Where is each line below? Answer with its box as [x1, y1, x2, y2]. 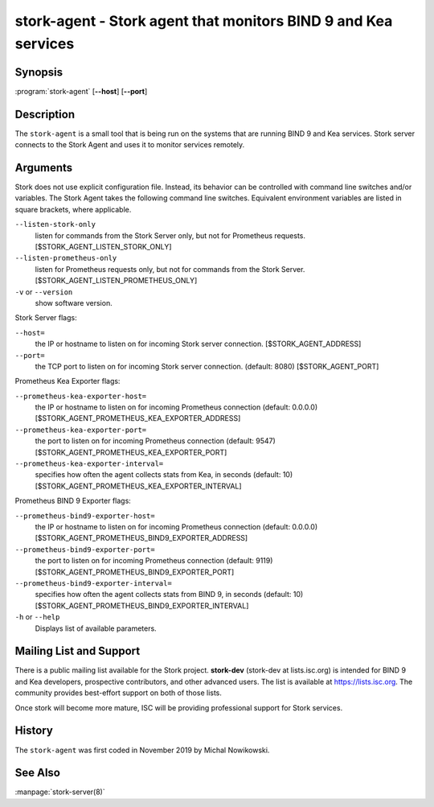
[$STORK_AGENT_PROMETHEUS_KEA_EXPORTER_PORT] [35, 447, 227, 457]
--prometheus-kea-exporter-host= [14, 391, 147, 401]
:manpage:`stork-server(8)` [14, 787, 105, 797]
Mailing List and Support [14, 644, 141, 658]
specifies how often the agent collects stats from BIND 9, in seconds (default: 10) [35, 590, 304, 599]
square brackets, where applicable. [14, 204, 132, 214]
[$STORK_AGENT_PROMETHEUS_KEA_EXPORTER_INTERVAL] [35, 481, 242, 491]
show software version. [35, 298, 113, 307]
